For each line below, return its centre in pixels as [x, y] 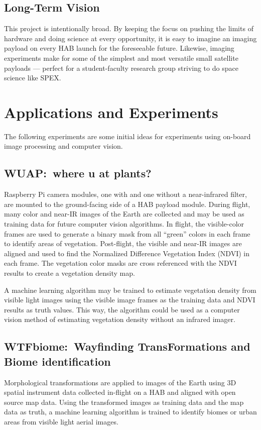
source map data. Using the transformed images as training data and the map [124, 402]
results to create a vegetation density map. [70, 273]
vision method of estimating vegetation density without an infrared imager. [120, 319]
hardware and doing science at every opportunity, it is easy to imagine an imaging [130, 38]
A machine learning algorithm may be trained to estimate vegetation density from [130, 290]
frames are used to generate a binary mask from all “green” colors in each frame [127, 233]
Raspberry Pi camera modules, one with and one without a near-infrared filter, [125, 194]
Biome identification [57, 361]
